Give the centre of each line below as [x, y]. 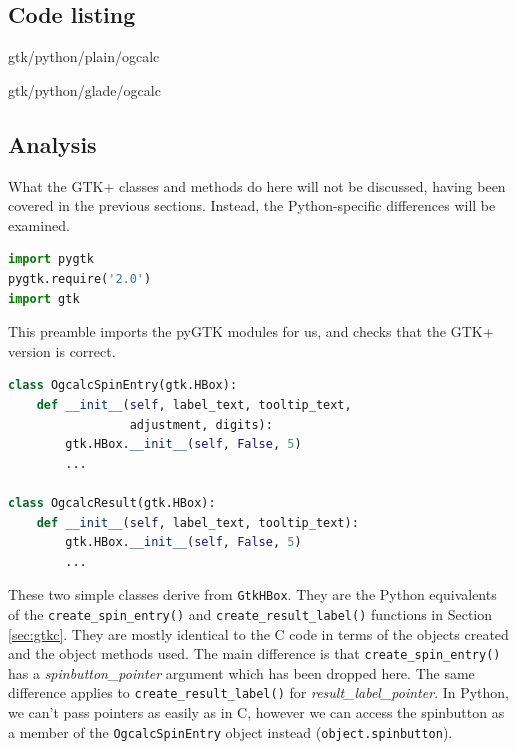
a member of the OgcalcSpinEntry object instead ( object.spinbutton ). [230, 731]
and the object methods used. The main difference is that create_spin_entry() [254, 653]
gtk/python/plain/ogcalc [84, 56]
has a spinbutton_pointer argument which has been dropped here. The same [241, 672]
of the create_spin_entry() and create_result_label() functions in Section [250, 613]
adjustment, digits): [201, 424]
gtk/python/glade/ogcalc [84, 89]
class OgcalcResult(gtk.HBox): [112, 502]
